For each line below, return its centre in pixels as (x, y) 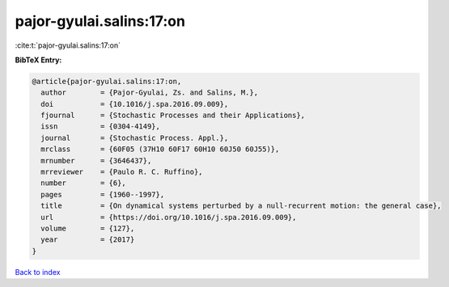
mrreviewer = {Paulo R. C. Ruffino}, (122, 172)
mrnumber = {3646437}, (96, 160)
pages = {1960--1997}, (103, 194)
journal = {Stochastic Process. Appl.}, (135, 138)
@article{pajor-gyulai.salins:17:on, (107, 81)
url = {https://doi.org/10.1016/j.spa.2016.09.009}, (169, 217)
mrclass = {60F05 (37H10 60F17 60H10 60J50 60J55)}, (160, 149)
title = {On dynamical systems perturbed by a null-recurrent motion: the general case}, (241, 206)
